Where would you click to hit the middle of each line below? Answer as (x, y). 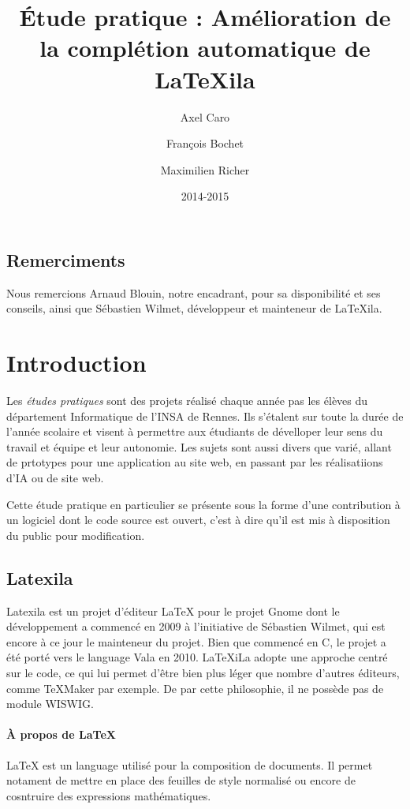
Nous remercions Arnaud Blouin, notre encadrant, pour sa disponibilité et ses (194, 292)
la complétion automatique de (205, 48)
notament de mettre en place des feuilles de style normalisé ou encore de (181, 780)
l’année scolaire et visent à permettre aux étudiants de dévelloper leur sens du (195, 431)
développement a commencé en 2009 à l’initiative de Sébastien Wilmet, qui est (196, 626)
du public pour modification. (76, 535)
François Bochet (205, 143)
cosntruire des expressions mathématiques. (109, 795)
